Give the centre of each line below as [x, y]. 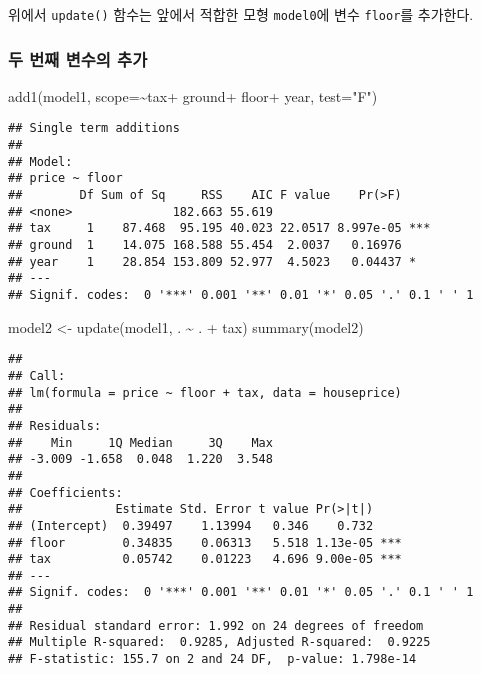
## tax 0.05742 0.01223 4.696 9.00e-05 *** [205, 559]
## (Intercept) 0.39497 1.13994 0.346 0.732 [191, 525]
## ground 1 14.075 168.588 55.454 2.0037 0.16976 [205, 245]
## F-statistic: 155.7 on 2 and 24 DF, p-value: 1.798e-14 [212, 659]
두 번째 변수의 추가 [78, 58]
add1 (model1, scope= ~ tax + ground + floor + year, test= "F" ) [193, 95]
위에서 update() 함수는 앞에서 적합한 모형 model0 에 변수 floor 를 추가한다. [241, 14]
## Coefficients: [65, 492]
